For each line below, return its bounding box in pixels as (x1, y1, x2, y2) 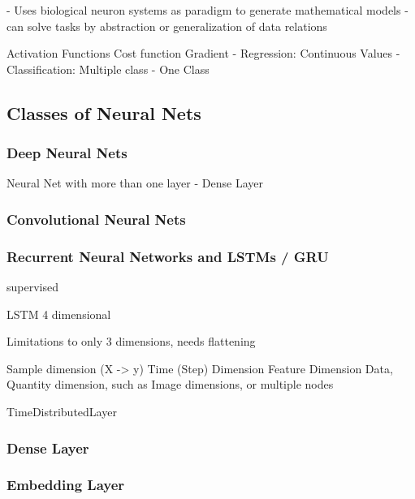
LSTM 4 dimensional (6, 305, 111, 322)
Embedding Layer (6, 475, 125, 495)
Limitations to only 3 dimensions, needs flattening (6, 333, 256, 350)
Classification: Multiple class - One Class (6, 60, 210, 77)
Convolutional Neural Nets (6, 209, 186, 229)
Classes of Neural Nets (6, 100, 201, 125)
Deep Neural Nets (6, 143, 128, 163)
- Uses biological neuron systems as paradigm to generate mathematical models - (6, 2, 409, 18)
